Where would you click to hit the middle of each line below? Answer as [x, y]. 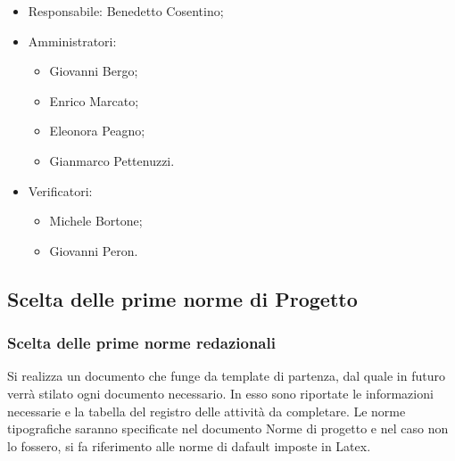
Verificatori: [60, 190]
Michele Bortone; [96, 221]
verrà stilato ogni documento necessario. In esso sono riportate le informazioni [220, 393]
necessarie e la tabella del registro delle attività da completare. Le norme [207, 411]
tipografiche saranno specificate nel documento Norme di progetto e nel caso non [228, 428]
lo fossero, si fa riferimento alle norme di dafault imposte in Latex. [189, 445]
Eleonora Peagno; [97, 131]
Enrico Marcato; [94, 100]
